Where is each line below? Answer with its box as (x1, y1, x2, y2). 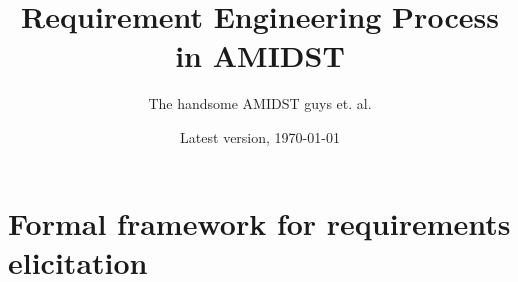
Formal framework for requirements (8, 202, 511, 243)
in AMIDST (175, 35, 345, 76)
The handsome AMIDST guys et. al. (148, 93, 372, 114)
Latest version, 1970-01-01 (180, 126, 340, 147)
